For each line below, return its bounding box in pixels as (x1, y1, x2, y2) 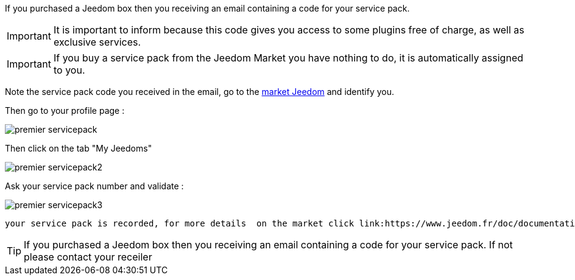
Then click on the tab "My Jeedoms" (5, 143, 152, 153)
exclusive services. (53, 36, 141, 48)
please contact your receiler (24, 251, 152, 263)
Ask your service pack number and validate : (5, 181, 184, 191)
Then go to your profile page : (5, 105, 125, 116)
